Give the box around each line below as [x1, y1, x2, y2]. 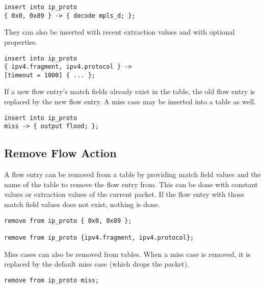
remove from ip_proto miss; [4, 276, 99, 284]
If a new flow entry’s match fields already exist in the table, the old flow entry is [4, 86, 255, 97]
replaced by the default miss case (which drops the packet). [4, 258, 190, 269]
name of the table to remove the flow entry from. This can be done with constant [4, 179, 258, 189]
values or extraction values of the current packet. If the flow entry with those [4, 189, 245, 199]
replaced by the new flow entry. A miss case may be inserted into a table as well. [4, 96, 256, 107]
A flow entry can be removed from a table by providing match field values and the [4, 169, 261, 180]
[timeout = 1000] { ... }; [4, 71, 95, 79]
